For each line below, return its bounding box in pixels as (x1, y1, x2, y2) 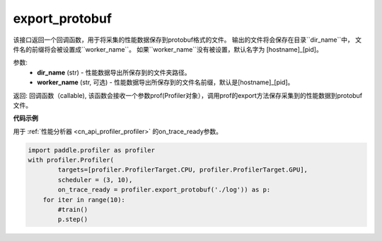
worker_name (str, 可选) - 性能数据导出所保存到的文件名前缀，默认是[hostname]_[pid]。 (37, 78, 294, 86)
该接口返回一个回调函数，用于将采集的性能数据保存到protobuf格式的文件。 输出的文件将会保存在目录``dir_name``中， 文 (13, 35, 362, 44)
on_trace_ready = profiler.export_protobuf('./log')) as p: (57, 186, 271, 194)
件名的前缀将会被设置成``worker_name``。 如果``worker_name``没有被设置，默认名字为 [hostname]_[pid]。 (13, 45, 323, 53)
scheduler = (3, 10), (57, 176, 133, 184)
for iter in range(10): (42, 196, 125, 203)
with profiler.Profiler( (28, 156, 115, 164)
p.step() (57, 215, 88, 223)
